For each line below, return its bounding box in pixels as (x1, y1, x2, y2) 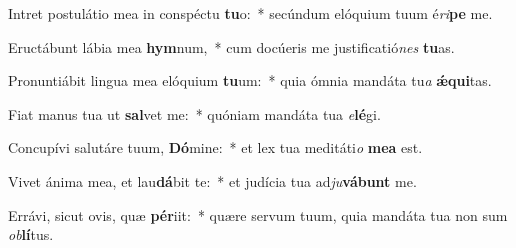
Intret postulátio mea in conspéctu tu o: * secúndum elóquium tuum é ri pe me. (8, 3, 493, 23)
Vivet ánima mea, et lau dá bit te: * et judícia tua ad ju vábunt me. (8, 170, 417, 191)
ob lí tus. (8, 224, 54, 245)
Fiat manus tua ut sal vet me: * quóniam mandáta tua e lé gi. (8, 103, 381, 124)
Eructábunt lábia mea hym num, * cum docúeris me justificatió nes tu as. (8, 36, 455, 57)
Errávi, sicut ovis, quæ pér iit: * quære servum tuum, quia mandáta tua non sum (8, 204, 508, 225)
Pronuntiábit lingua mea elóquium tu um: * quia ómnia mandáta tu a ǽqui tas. (8, 70, 492, 91)
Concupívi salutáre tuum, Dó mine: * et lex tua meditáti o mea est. (8, 137, 423, 158)
